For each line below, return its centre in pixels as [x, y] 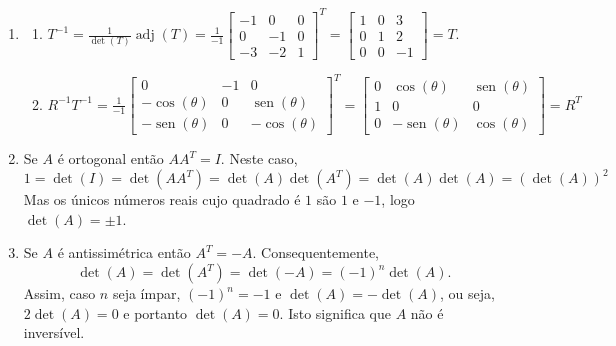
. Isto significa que [335, 312]
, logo [398, 199]
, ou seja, [467, 293]
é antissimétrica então [124, 252]
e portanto [155, 312]
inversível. [54, 332]
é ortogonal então [110, 158]
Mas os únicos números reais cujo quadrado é [162, 199]
